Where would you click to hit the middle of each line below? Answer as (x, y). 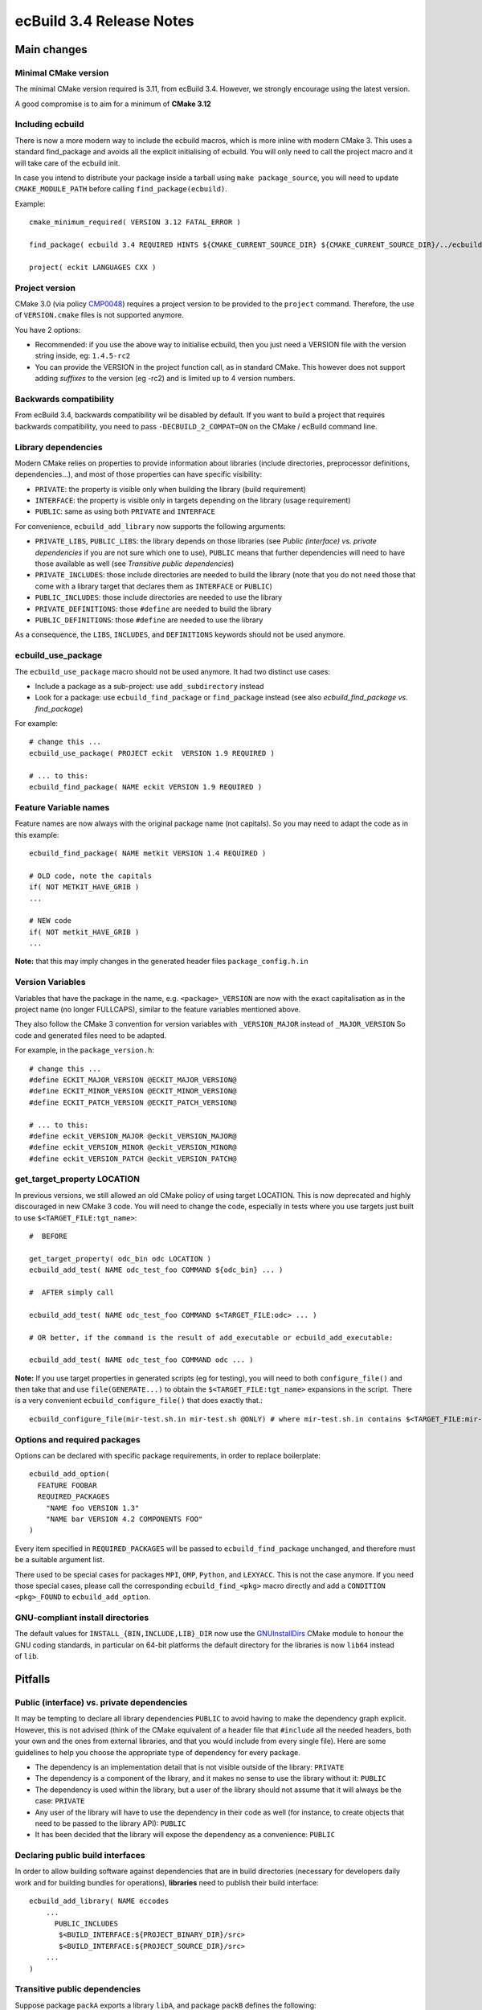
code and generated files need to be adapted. (91, 1035)
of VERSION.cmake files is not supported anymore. (99, 315)
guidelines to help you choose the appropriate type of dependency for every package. (157, 1752)
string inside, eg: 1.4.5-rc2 (83, 356)
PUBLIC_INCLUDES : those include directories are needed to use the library (159, 597)
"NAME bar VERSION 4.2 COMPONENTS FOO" (124, 1519)
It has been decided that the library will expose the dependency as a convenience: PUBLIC (185, 1835)
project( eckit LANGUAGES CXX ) (93, 267)
